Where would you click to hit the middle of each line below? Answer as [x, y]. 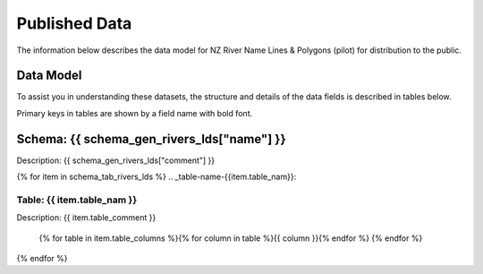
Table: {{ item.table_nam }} [77, 200]
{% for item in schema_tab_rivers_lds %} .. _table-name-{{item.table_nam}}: [157, 177]
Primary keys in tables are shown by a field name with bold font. [135, 113]
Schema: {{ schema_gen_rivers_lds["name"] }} [151, 139]
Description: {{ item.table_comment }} [86, 218]
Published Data [74, 23]
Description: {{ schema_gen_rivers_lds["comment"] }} [115, 160]
